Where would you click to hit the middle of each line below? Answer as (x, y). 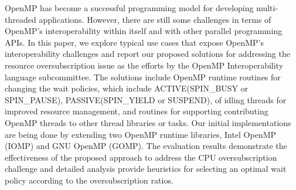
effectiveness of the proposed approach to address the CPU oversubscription (141, 157)
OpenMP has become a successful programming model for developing (129, 8)
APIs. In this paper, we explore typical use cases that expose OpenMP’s (134, 42)
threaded (21, 19)
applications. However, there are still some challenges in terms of (155, 19)
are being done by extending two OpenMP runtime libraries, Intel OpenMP (141, 134)
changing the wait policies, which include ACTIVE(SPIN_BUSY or (127, 88)
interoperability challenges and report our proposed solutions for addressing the (147, 54)
